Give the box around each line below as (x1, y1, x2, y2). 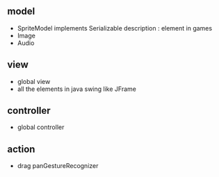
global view (17, 77, 51, 85)
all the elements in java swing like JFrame (17, 85, 137, 93)
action (7, 143, 35, 155)
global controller (17, 123, 65, 131)
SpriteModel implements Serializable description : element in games (17, 24, 213, 32)
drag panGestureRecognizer (17, 162, 99, 170)
